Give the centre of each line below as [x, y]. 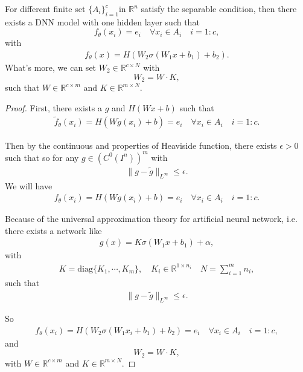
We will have [29, 185]
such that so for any [42, 157]
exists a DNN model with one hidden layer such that [102, 21]
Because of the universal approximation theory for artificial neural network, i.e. [151, 219]
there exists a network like [53, 230]
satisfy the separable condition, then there [219, 8]
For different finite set [45, 8]
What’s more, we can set [51, 67]
